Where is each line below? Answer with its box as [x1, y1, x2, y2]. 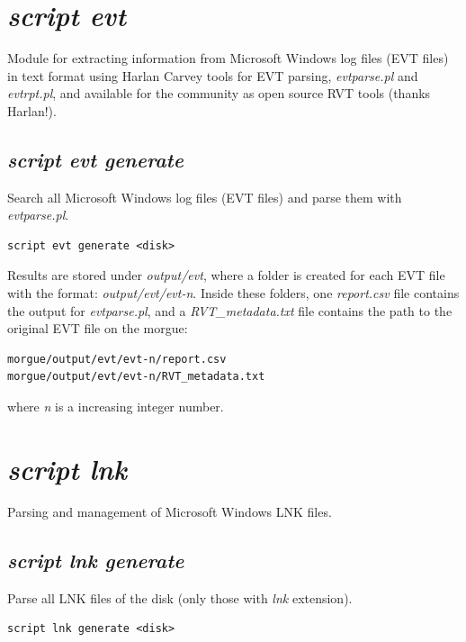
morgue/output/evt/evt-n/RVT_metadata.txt [7, 370, 265, 384]
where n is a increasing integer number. [7, 397, 224, 416]
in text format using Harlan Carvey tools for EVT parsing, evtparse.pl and [7, 66, 418, 85]
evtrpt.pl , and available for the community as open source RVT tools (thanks [7, 84, 431, 103]
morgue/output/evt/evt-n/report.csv [7, 352, 227, 366]
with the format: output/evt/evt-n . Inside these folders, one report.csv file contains [7, 284, 460, 303]
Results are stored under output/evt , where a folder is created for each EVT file [7, 266, 445, 285]
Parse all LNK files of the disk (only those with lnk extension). [7, 588, 353, 607]
